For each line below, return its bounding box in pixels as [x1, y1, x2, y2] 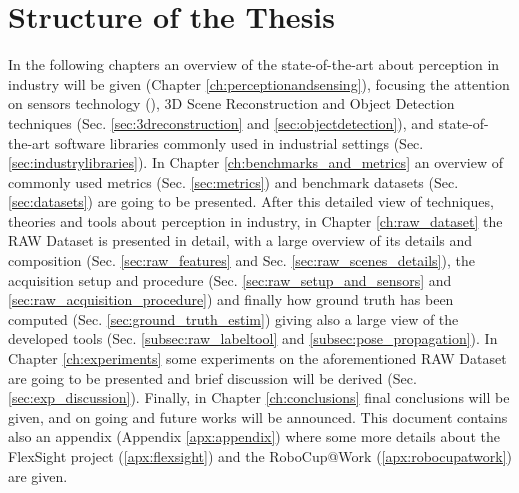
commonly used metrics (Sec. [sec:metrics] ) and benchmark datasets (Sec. [8, 171, 459, 192]
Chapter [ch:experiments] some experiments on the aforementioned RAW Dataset [8, 348, 507, 369]
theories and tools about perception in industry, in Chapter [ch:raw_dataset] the [8, 210, 503, 231]
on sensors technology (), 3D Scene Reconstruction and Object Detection [8, 93, 455, 114]
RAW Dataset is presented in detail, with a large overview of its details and [8, 230, 473, 251]
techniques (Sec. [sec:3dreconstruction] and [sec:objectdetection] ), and [8, 112, 434, 133]
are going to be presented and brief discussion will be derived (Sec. [8, 367, 417, 388]
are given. [8, 465, 68, 486]
